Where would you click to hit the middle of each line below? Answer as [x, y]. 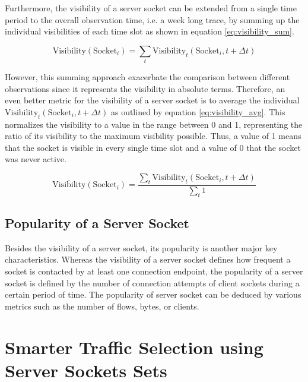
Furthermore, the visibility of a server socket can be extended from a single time [151, 8]
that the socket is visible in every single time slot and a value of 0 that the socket [153, 147]
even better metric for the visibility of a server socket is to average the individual [152, 100]
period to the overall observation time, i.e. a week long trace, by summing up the [152, 19]
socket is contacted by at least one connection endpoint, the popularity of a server [154, 271]
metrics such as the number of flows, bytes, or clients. [102, 306]
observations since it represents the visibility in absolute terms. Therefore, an [145, 88]
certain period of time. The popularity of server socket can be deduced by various [153, 294]
